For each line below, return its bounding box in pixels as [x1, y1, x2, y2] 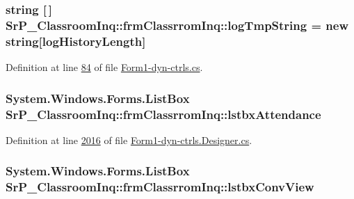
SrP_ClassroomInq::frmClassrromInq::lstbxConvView [6, 178, 314, 196]
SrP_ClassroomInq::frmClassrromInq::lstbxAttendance [6, 105, 321, 122]
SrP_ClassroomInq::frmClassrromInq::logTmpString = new [6, 16, 349, 33]
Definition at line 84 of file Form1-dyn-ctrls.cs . [6, 60, 203, 74]
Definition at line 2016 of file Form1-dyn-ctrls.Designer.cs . [6, 132, 252, 147]
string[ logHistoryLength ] [6, 32, 146, 49]
